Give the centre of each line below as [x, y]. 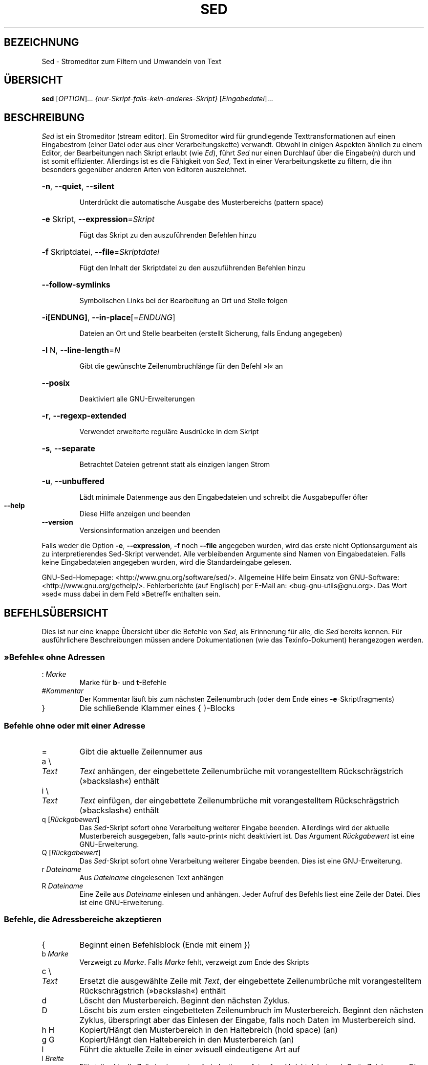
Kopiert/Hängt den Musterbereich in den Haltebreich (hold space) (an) [209, 1030]
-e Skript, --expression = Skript [98, 219]
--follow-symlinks [76, 285]
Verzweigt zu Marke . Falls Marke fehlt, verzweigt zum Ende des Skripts [194, 962]
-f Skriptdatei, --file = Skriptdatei [100, 252]
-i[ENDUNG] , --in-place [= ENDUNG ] [108, 318]
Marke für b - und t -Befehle [123, 682]
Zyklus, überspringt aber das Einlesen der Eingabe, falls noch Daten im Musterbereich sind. [247, 1020]
